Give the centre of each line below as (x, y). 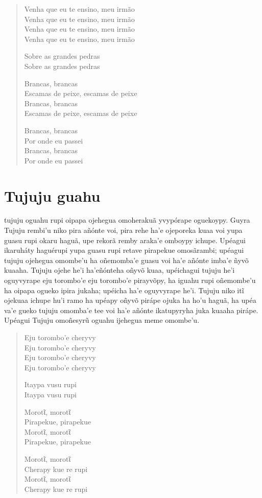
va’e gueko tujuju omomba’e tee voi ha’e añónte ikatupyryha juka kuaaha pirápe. (131, 310)
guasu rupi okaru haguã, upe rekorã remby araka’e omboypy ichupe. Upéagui (125, 240)
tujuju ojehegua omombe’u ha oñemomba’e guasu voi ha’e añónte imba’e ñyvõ (126, 260)
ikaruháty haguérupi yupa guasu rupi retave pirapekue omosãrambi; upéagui (124, 250)
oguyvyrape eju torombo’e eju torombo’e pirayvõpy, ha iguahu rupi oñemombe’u (130, 280)
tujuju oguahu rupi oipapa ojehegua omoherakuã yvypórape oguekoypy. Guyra (127, 220)
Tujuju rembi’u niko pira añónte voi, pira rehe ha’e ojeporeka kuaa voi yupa (123, 230)
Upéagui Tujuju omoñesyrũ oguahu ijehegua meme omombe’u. (102, 320)
